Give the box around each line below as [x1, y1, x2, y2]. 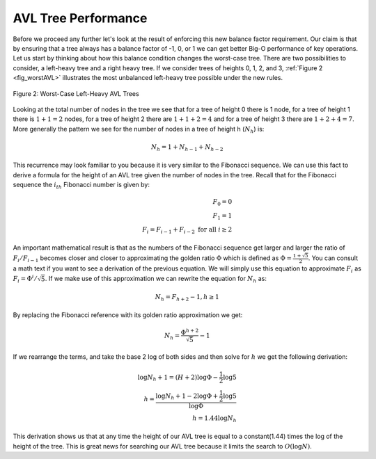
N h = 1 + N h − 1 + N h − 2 [150, 143, 224, 152]
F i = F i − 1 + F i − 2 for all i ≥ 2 [142, 225, 233, 235]
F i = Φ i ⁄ [13, 273, 36, 284]
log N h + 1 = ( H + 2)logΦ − [137, 373, 219, 382]
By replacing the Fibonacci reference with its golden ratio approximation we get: [13, 311, 243, 319]
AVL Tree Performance [13, 10, 148, 26]
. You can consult [308, 254, 359, 262]
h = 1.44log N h [192, 414, 237, 424]
